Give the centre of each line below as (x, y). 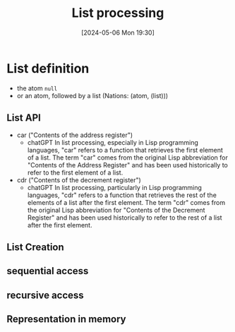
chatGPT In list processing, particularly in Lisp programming (115, 187)
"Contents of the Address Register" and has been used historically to (128, 165)
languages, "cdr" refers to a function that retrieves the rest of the (122, 195)
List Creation (35, 247)
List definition (48, 68)
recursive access (45, 295)
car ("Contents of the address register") (75, 135)
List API (24, 118)
